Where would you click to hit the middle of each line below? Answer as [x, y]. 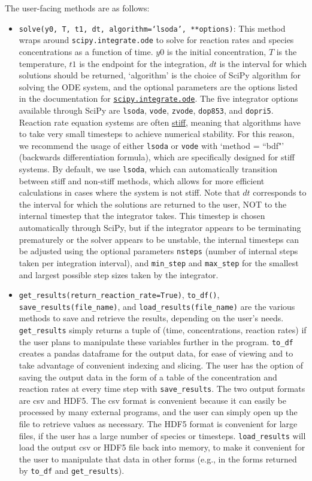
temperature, [43, 63]
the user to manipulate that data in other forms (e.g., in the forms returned [158, 459]
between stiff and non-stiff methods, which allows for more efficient [142, 180]
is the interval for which [263, 63]
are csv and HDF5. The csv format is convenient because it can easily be [152, 400]
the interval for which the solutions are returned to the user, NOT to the [153, 204]
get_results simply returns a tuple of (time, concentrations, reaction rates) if [163, 330]
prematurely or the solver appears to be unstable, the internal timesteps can [159, 239]
